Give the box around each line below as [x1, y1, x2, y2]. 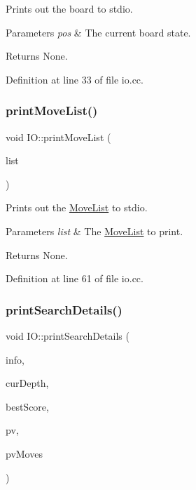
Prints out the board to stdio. [6, 1, 133, 15]
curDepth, [6, 376, 49, 390]
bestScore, [6, 399, 49, 413]
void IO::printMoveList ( [6, 129, 111, 144]
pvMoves [6, 446, 43, 461]
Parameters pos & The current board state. [6, 25, 191, 39]
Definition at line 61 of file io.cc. [6, 271, 143, 286]
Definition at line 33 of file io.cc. [6, 72, 143, 86]
